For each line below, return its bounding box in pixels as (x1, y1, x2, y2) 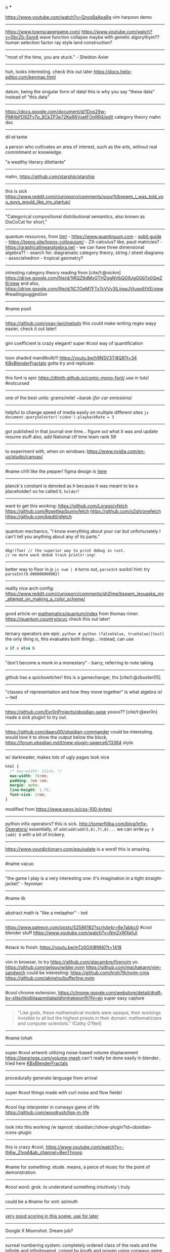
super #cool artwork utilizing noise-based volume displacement (5, 1049, 138, 1055)
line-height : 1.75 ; (10, 788, 51, 793)
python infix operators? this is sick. (5, 820, 78, 827)
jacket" (5, 880, 20, 886)
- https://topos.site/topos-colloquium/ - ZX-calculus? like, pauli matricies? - (5, 239, 163, 245)
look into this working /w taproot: (5, 1124, 74, 1130)
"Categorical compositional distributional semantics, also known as (5, 213, 145, 220)
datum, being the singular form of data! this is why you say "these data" (5, 89, 155, 94)
